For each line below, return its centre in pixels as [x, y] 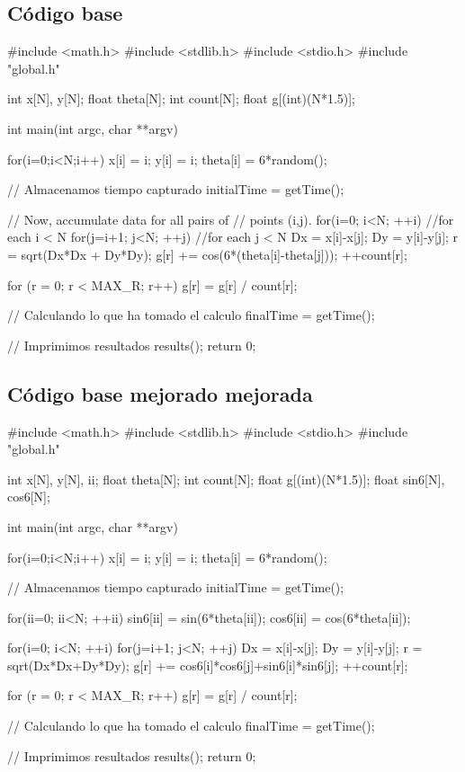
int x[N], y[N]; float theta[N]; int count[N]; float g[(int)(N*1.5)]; [182, 98]
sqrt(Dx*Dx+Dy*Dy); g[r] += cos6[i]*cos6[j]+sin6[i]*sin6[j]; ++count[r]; [208, 665]
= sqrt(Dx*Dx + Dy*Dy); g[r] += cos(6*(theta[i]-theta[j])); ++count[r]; [207, 254]
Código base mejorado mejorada [160, 393]
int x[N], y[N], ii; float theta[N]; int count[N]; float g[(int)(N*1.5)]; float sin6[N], [226, 479]
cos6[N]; [29, 497]
